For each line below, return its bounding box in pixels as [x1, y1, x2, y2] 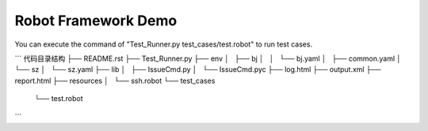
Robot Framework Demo [14, 12, 178, 29]
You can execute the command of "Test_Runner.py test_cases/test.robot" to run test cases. [14, 39, 313, 49]
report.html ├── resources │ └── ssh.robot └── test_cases [14, 76, 216, 85]
